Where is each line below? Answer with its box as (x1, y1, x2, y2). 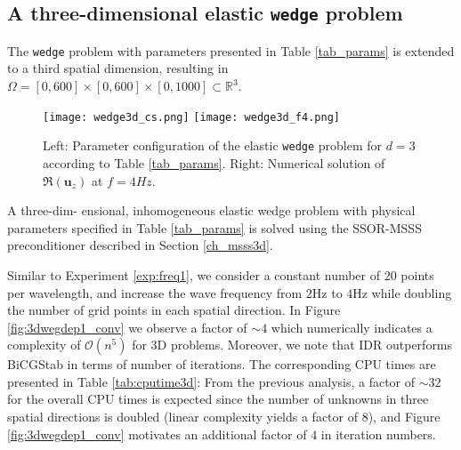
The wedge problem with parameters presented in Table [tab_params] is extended (7, 41, 455, 60)
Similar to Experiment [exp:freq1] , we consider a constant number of (7, 265, 381, 284)
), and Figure (368, 407, 441, 426)
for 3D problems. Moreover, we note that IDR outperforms (132, 335, 453, 354)
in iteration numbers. (320, 424, 436, 443)
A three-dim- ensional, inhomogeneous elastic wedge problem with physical (7, 201, 416, 220)
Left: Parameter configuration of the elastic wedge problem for (43, 136, 383, 155)
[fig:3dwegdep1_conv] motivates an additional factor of (7, 424, 307, 443)
